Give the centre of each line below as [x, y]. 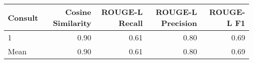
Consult [23, 17]
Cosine [78, 12]
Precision [179, 23]
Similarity [72, 23]
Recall [131, 23]
